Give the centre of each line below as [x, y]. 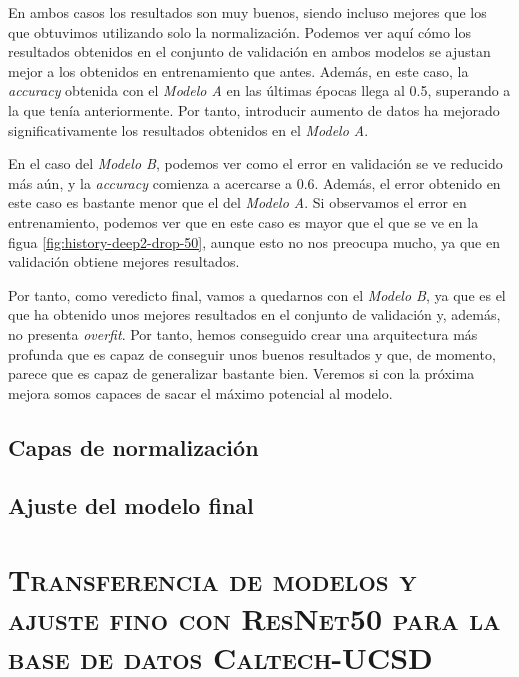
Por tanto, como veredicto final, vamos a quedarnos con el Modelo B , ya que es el [257, 294]
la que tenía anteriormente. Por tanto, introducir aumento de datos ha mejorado [254, 109]
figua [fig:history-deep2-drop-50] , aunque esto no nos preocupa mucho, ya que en [254, 241]
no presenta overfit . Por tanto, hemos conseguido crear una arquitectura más [243, 333]
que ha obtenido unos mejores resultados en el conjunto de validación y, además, [254, 314]
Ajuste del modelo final [131, 505]
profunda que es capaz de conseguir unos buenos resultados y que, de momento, [252, 353]
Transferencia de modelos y [212, 579]
